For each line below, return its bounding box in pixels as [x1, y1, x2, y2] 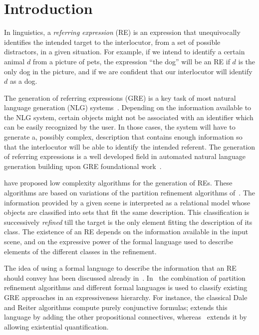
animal [4, 56, 25, 66]
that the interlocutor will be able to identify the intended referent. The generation [4, 141, 256, 152]
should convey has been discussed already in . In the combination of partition [4, 272, 246, 283]
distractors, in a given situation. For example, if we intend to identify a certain [4, 46, 245, 57]
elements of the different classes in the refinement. [4, 246, 157, 256]
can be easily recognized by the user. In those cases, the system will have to [4, 122, 236, 132]
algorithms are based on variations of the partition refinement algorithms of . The [4, 187, 256, 198]
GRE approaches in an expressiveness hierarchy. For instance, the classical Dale [4, 292, 248, 302]
